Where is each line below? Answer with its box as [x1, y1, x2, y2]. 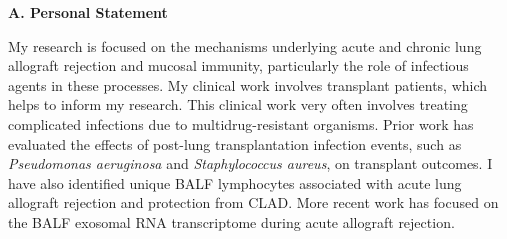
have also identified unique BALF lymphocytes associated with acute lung [8, 172, 462, 193]
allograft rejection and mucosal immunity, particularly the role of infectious [8, 55, 469, 76]
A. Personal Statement [8, 2, 168, 22]
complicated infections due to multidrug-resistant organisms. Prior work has [8, 113, 474, 134]
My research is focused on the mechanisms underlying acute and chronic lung [8, 35, 482, 56]
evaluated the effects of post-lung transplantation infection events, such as [8, 133, 462, 154]
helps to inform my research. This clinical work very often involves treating [8, 94, 468, 115]
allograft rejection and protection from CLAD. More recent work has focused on [8, 192, 499, 213]
